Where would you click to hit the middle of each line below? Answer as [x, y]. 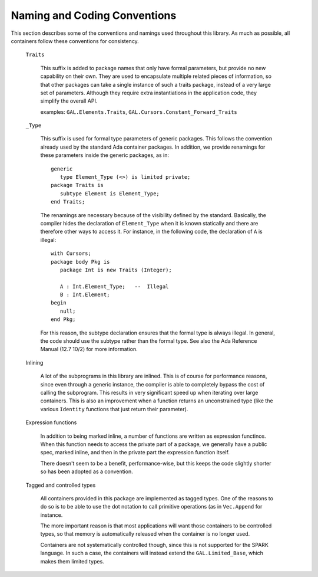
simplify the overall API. [69, 101]
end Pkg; [63, 319]
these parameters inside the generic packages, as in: [105, 155]
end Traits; [68, 202]
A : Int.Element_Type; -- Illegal [114, 286]
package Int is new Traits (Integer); [116, 270]
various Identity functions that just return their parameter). [114, 409]
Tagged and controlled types [61, 485]
